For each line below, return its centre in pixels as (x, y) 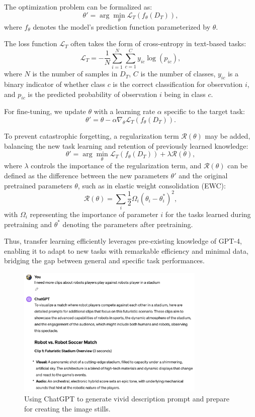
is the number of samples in (75, 74)
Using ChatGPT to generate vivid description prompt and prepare (127, 398)
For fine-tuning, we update (45, 111)
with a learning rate (124, 111)
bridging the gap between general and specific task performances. (104, 260)
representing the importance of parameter (94, 214)
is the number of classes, (178, 74)
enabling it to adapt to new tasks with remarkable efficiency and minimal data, (126, 250)
